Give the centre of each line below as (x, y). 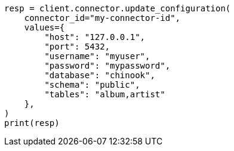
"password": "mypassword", (107, 66)
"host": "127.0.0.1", (95, 37)
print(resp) (32, 123)
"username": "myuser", (97, 56)
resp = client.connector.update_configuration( (118, 8)
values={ (44, 27)
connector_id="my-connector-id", (102, 18)
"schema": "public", (92, 85)
